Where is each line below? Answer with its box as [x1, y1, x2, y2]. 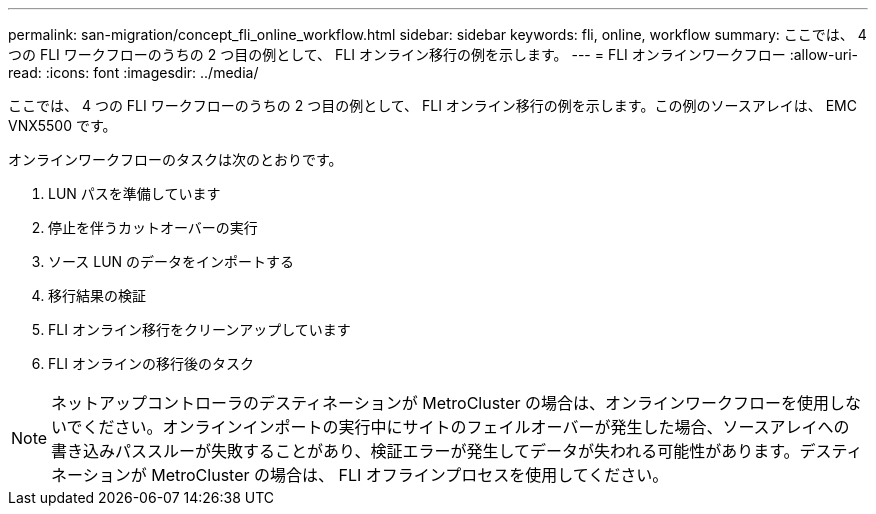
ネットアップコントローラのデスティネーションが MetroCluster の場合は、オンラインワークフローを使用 [51, 393, 830, 413]
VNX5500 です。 [8, 117, 117, 134]
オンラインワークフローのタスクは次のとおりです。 [8, 151, 343, 168]
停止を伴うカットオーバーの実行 [48, 219, 258, 236]
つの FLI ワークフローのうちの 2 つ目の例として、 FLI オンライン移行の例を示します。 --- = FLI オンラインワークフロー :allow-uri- [8, 46, 858, 63]
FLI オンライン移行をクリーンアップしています [48, 321, 351, 338]
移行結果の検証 [48, 287, 146, 304]
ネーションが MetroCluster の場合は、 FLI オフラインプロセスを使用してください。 [51, 465, 669, 485]
